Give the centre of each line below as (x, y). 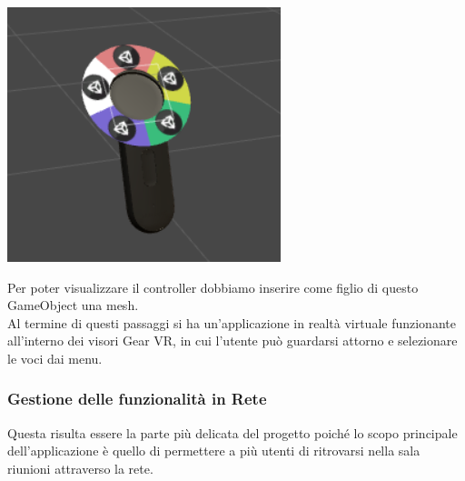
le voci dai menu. (55, 358)
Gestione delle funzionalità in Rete (137, 399)
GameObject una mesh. (73, 305)
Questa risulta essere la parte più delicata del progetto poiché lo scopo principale (232, 432)
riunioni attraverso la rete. (80, 468)
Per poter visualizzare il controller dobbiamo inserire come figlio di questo (213, 287)
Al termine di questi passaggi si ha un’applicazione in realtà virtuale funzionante (232, 322)
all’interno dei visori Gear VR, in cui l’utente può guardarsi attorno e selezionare (232, 341)
